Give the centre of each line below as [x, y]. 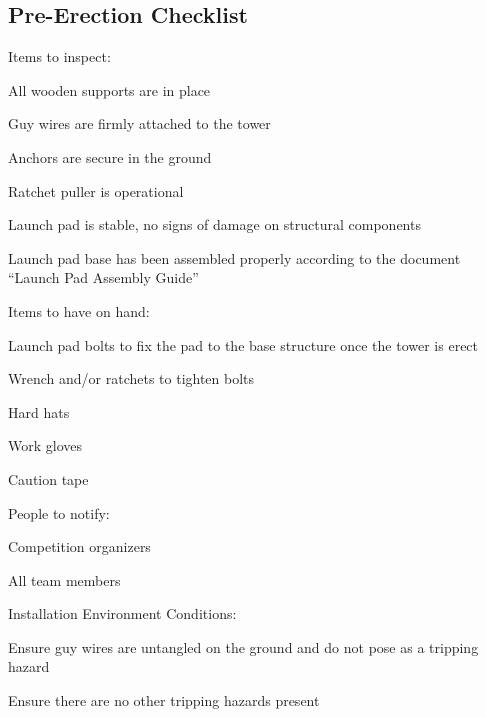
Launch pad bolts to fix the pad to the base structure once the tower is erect [243, 344]
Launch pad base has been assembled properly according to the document [234, 257]
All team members [64, 579]
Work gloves [45, 445]
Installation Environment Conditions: [122, 613]
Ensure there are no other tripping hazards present [164, 700]
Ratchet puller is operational [96, 190]
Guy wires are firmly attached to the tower [139, 123]
